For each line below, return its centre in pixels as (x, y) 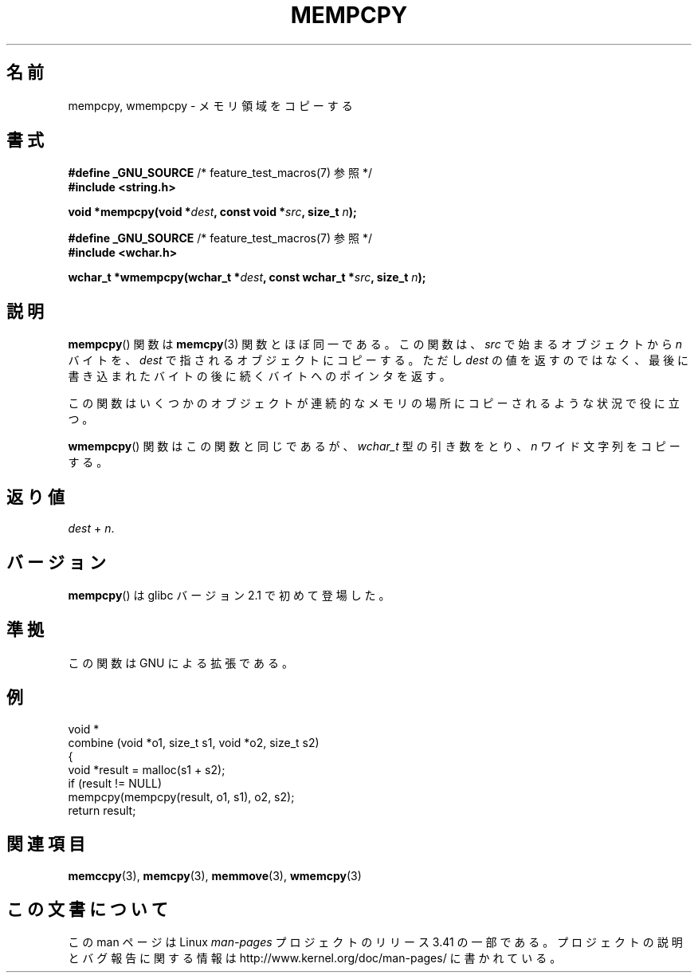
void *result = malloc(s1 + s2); (147, 769)
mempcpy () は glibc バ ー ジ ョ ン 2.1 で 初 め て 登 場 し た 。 (229, 595)
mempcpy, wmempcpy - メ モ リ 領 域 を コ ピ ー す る (210, 105)
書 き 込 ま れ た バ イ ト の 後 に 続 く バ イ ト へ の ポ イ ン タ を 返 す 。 (259, 376)
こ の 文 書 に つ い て (87, 909)
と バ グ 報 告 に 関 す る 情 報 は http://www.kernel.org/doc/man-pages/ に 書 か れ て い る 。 (315, 958)
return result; (102, 810)
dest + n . (91, 529)
